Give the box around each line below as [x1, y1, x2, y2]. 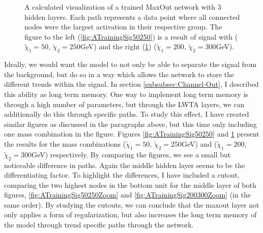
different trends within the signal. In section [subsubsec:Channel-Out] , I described [4, 79, 259, 89]
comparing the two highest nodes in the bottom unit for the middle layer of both [4, 179, 256, 190]
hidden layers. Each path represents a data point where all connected [24, 11, 240, 22]
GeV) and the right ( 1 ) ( [80, 41, 157, 52]
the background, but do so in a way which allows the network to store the [4, 69, 235, 79]
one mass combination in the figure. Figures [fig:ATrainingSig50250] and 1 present [4, 128, 259, 139]
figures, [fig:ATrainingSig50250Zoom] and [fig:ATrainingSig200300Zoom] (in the [4, 189, 251, 200]
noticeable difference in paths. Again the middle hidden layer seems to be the [4, 159, 245, 170]
